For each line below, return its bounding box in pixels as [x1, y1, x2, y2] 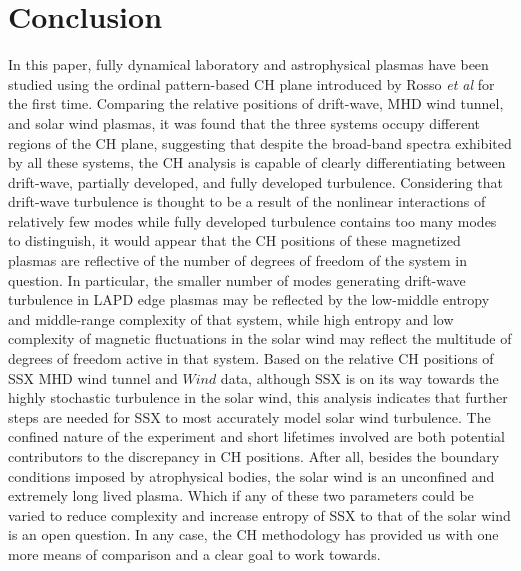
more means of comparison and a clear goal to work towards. [8, 543, 381, 564]
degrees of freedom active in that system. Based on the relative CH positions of [8, 348, 494, 369]
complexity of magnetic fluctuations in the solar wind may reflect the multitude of [8, 328, 512, 349]
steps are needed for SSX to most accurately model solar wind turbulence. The [8, 406, 491, 427]
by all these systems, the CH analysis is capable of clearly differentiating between [8, 152, 506, 173]
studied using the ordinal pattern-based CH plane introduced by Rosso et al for [8, 73, 495, 94]
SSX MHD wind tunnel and [8, 367, 178, 388]
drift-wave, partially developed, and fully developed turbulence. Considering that [8, 171, 503, 192]
